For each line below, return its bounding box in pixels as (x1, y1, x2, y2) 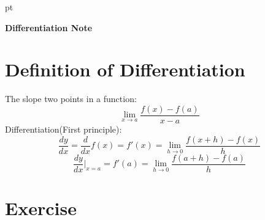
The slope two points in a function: (5, 92, 137, 105)
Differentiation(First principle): (5, 122, 122, 135)
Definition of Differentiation (5, 57, 245, 82)
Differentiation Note (5, 21, 93, 34)
